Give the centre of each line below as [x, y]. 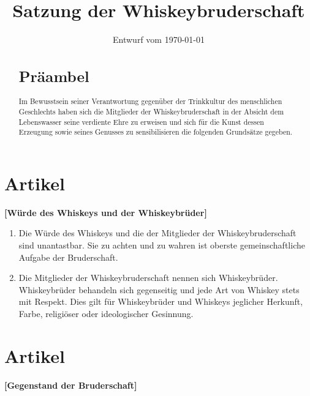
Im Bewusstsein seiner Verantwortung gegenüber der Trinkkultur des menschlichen [150, 101]
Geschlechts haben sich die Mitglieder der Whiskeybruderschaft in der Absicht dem [151, 111]
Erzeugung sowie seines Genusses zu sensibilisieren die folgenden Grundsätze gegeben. [156, 132]
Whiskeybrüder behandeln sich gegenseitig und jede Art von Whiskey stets [159, 289]
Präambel [54, 76]
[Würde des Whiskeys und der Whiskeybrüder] [106, 212]
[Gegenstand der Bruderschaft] [71, 385]
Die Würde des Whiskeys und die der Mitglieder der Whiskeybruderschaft [157, 233]
